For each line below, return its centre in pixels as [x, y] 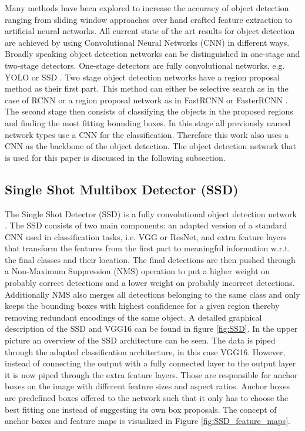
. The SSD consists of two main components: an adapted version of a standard [146, 225]
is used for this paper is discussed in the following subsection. [115, 157]
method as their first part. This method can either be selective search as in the [147, 88]
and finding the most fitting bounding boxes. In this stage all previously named [148, 122]
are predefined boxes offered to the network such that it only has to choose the [147, 398]
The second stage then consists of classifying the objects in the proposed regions [149, 111]
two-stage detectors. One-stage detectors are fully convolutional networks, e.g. [145, 65]
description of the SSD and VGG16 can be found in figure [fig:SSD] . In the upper [151, 329]
